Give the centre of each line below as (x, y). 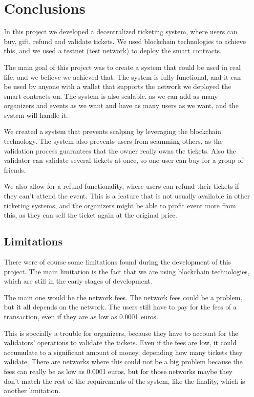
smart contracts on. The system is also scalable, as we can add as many (111, 96)
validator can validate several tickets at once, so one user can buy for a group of (124, 160)
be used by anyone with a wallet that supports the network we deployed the (118, 86)
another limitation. (32, 390)
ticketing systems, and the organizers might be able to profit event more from (120, 205)
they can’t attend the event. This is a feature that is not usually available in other (127, 196)
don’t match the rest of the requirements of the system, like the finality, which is (125, 381)
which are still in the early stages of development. (78, 281)
